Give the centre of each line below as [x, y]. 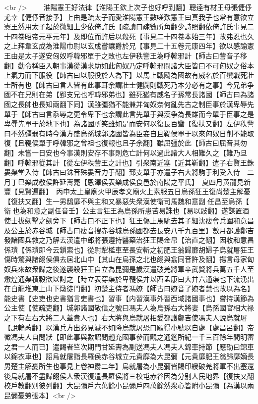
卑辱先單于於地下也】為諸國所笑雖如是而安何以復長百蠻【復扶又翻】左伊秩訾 [129, 124]
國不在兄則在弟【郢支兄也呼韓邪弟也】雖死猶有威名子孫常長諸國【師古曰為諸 [129, 94]
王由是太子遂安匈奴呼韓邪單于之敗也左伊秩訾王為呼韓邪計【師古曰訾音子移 [126, 55]
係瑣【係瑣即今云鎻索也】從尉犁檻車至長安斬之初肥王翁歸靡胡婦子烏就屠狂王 [129, 249]
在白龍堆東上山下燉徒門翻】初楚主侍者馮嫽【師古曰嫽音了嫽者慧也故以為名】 [129, 288]
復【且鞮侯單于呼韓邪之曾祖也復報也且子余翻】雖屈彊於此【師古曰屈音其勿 [126, 143]
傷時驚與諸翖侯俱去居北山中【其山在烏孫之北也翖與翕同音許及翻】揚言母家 [126, 259]
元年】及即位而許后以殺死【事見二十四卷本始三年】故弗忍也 [150, 36]
